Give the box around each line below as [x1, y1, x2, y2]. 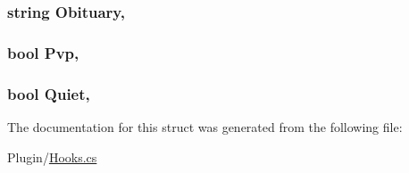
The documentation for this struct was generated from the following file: [7, 117, 403, 136]
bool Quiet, [7, 82, 90, 104]
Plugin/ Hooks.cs [7, 147, 97, 166]
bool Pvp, [7, 41, 79, 63]
